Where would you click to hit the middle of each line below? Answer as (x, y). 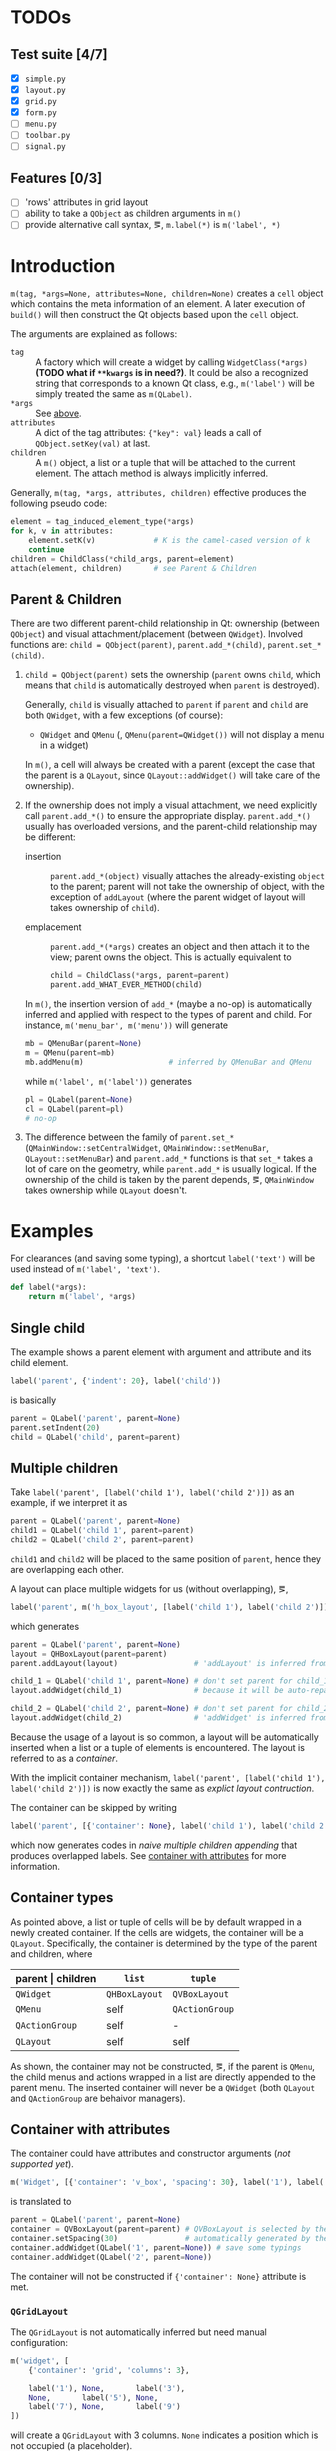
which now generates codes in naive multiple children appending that (154, 1845)
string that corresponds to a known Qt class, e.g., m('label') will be (175, 383)
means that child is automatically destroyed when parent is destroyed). (172, 685)
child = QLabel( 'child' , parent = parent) (96, 1437)
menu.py (40, 124)
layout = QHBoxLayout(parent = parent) (89, 1654)
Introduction (63, 265)
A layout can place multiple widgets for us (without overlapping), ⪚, (149, 1588)
